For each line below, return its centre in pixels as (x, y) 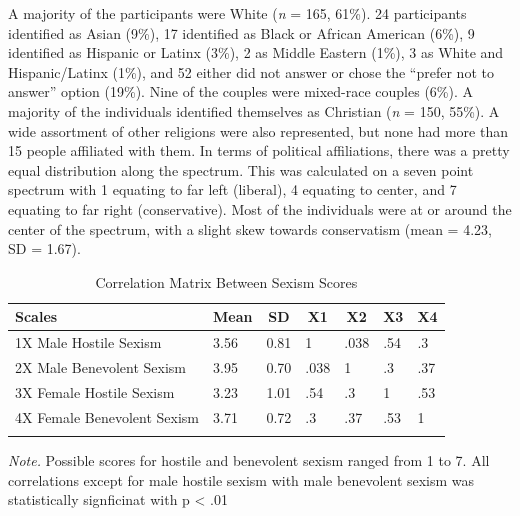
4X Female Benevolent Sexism (107, 416)
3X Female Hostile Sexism (95, 391)
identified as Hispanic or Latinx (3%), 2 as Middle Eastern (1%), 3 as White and (256, 52)
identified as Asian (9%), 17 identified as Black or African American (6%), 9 (241, 32)
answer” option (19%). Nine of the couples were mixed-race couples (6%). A (241, 91)
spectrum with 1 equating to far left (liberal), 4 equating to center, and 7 (232, 189)
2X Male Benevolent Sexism (100, 367)
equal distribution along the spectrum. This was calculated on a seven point (241, 169)
